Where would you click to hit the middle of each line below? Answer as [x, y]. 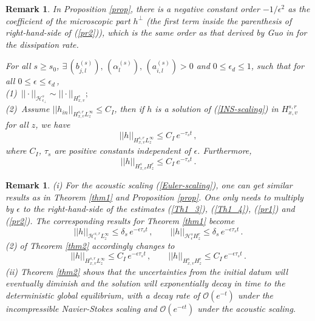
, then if [129, 109]
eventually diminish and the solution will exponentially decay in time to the [145, 283]
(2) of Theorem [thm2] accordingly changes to [90, 245]
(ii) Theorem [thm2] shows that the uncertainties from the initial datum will [147, 271]
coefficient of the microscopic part [68, 20]
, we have [53, 124]
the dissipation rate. [42, 44]
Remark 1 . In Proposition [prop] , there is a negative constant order [133, 8]
